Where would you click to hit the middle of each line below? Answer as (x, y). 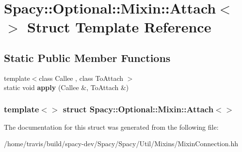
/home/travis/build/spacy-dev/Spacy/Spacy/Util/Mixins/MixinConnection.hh (121, 143)
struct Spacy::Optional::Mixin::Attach (138, 109)
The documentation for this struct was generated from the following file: (111, 127)
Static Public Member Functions (87, 57)
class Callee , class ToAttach (81, 78)
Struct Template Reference (119, 27)
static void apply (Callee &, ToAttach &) (66, 87)
